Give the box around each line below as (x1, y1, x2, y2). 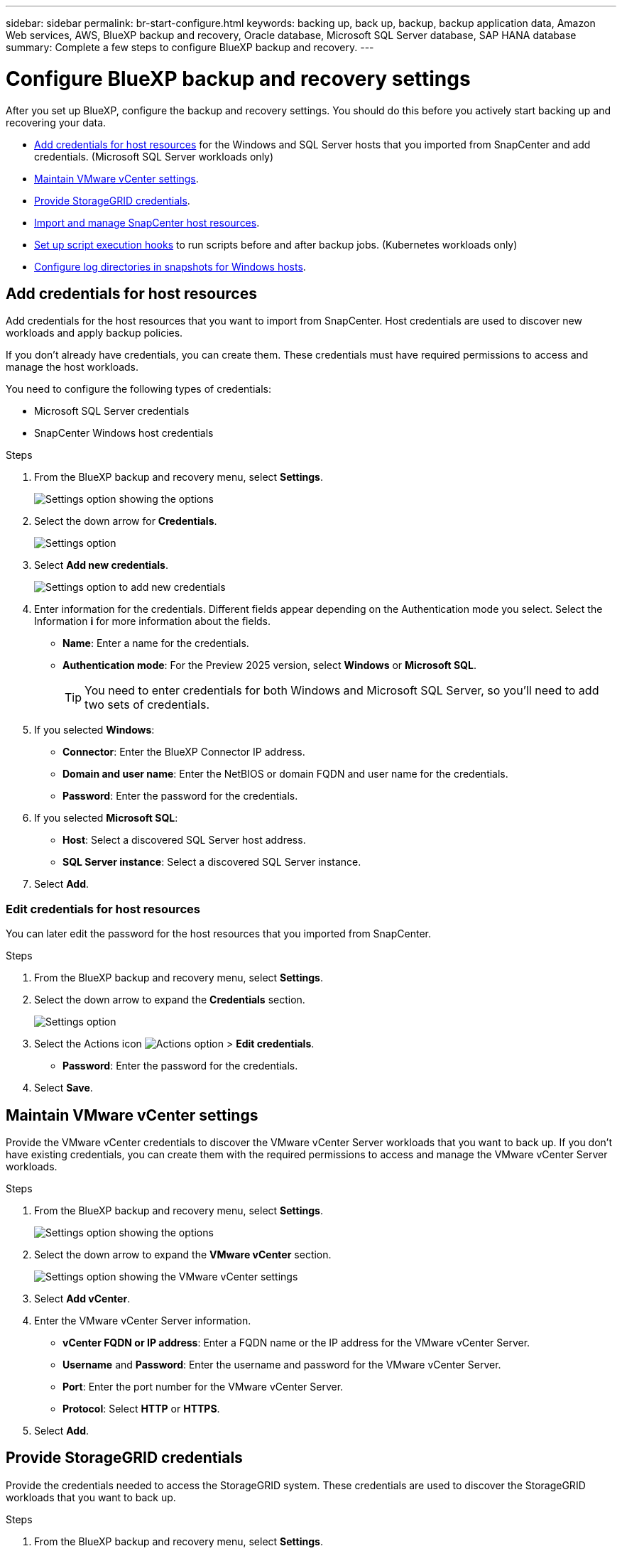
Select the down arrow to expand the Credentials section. (34, 994, 305, 1006)
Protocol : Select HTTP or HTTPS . (62, 1402, 220, 1415)
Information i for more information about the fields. (34, 615, 271, 628)
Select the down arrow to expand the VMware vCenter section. (34, 1248, 332, 1261)
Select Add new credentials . (34, 559, 168, 572)
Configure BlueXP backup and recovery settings (6, 66, 471, 91)
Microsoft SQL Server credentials (34, 405, 190, 418)
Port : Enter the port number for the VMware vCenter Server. (62, 1380, 344, 1393)
